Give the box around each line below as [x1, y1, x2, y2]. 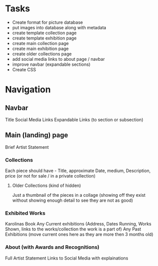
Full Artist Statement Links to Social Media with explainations [5, 255, 128, 261]
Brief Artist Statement [5, 144, 49, 150]
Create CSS [12, 66, 36, 72]
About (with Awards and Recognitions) [5, 244, 100, 251]
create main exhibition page [12, 45, 69, 51]
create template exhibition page [12, 35, 77, 41]
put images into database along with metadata [12, 24, 107, 30]
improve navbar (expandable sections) [12, 61, 91, 67]
